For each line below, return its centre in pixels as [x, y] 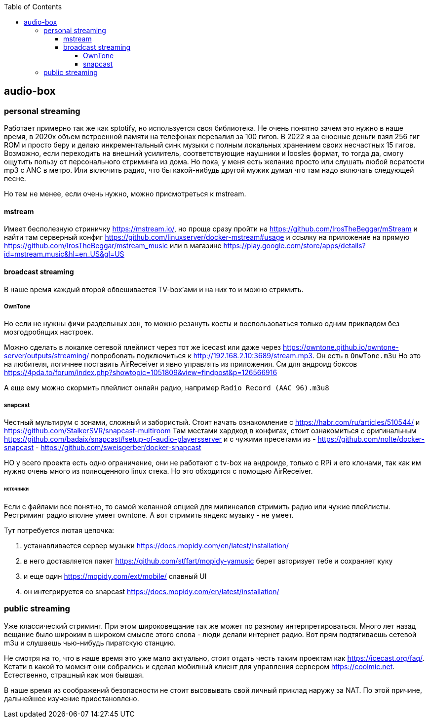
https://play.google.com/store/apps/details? [294, 246]
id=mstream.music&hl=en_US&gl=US [64, 254]
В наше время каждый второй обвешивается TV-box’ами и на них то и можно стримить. [154, 289]
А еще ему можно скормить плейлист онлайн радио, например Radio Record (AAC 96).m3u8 [167, 388]
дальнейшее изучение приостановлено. [72, 698]
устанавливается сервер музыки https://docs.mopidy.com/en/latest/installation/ [156, 545]
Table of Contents [33, 7]
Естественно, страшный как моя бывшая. [74, 675]
